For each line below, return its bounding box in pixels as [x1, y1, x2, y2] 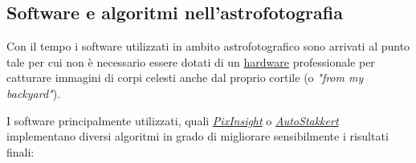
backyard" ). [6, 84, 61, 101]
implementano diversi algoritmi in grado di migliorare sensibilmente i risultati [6, 128, 389, 145]
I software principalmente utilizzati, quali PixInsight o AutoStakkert [6, 112, 339, 128]
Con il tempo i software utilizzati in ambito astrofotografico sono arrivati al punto [6, 38, 410, 55]
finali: [6, 143, 35, 160]
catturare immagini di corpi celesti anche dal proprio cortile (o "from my [6, 69, 364, 86]
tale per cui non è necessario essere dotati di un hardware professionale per [6, 53, 375, 70]
